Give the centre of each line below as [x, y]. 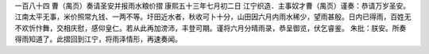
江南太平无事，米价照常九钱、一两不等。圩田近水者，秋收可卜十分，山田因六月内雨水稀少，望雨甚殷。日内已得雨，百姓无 [213, 17]
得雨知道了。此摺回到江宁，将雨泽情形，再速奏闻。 [98, 39]
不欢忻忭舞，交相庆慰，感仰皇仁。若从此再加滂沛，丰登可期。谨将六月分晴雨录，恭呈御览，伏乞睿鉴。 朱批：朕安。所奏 [211, 28]
